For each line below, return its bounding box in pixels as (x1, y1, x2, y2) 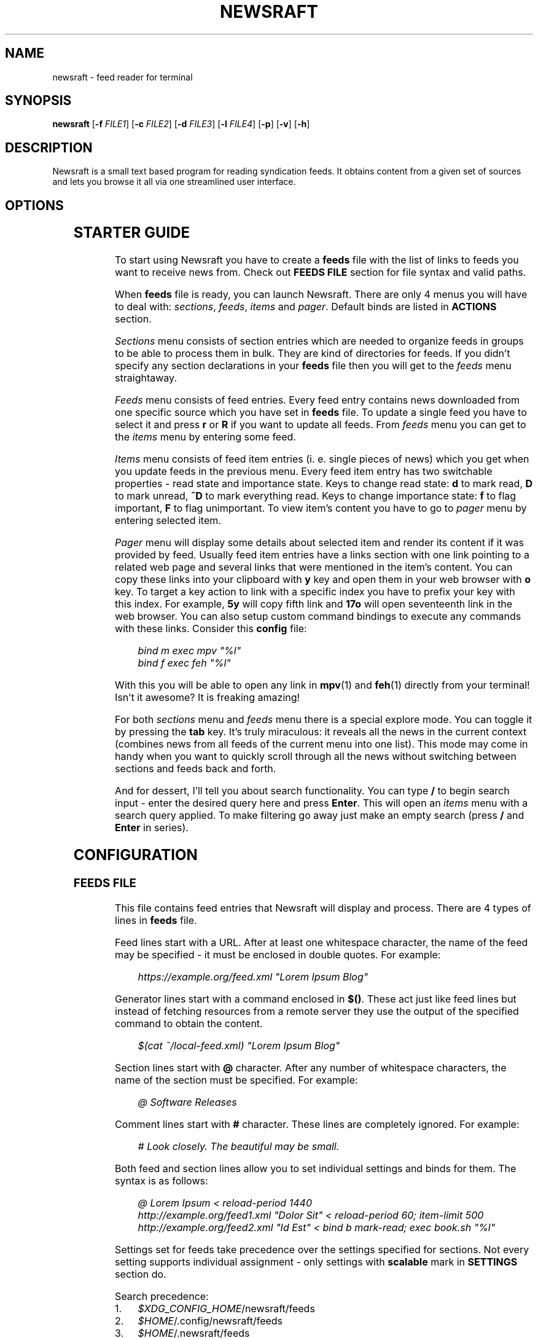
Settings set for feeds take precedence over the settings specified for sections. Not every (115, 1243, 529, 1256)
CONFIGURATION (73, 845, 198, 864)
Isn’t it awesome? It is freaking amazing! (115, 691, 300, 704)
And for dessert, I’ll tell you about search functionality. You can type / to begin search (115, 784, 510, 797)
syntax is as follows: (115, 1174, 208, 1187)
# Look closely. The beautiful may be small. (138, 1140, 340, 1152)
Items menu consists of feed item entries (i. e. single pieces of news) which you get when (115, 453, 529, 466)
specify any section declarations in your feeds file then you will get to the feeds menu (115, 359, 512, 372)
